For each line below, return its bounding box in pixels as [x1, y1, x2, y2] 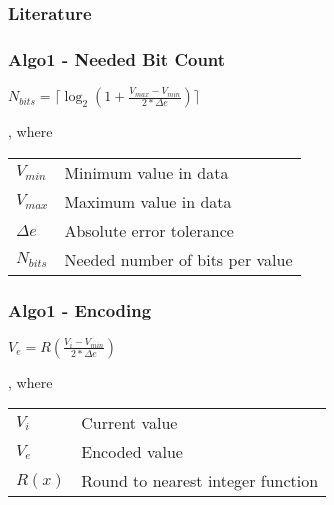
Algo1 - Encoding [8, 297, 152, 322]
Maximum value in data [64, 189, 232, 213]
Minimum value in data [64, 160, 229, 184]
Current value [81, 411, 178, 435]
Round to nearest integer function [81, 469, 319, 493]
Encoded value [81, 440, 183, 464]
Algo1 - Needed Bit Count [8, 46, 226, 71]
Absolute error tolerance [64, 218, 234, 242]
